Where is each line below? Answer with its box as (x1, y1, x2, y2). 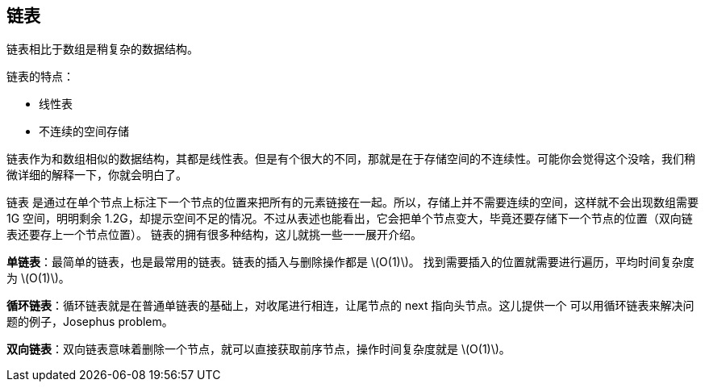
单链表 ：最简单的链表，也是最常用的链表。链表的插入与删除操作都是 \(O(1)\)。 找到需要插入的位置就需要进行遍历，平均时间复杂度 (6, 255, 695, 269)
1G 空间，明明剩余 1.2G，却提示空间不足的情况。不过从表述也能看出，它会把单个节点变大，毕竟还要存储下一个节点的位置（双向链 (6, 211, 693, 226)
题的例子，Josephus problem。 (6, 315, 173, 329)
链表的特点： (6, 69, 74, 84)
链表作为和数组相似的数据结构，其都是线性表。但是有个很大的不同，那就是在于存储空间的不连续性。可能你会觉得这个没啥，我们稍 (6, 152, 695, 166)
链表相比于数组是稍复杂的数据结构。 (6, 42, 198, 56)
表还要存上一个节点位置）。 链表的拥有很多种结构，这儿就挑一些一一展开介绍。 (6, 227, 422, 242)
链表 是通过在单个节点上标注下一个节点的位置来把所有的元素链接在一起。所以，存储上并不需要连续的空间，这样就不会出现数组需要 (6, 195, 699, 210)
